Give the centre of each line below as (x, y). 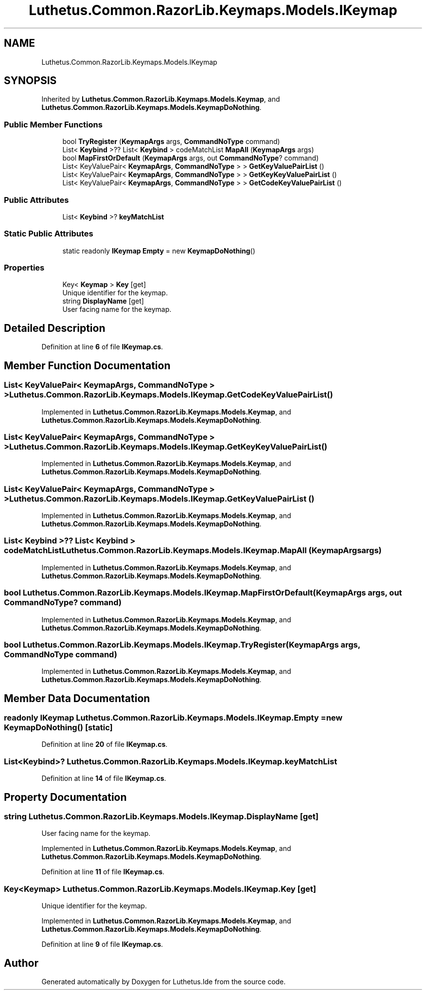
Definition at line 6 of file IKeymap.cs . (102, 347)
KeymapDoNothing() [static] (58, 728)
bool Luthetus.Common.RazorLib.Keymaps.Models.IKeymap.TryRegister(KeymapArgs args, (182, 644)
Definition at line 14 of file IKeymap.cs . (104, 778)
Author (21, 963)
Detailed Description (55, 328)
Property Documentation (65, 797)
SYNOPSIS (30, 81)
